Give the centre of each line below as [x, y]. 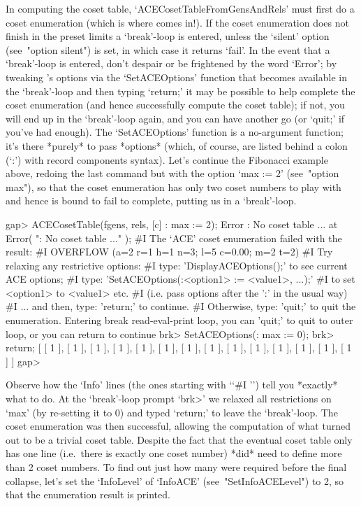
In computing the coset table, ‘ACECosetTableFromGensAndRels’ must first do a [180, 8]
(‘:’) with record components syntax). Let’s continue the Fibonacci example [167, 159]
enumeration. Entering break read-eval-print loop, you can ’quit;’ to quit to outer [179, 320]
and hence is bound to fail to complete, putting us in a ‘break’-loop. [151, 201]
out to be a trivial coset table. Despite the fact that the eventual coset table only [179, 439]
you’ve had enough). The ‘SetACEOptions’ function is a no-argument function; [175, 132]
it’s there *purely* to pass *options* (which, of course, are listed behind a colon [177, 145]
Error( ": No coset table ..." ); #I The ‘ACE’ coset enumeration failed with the [174, 238]
